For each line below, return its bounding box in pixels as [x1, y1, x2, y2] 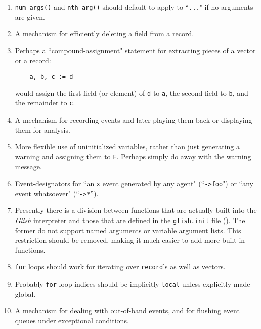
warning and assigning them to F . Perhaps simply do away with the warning [15, 151, 251, 161]
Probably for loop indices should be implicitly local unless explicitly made [15, 279, 250, 289]
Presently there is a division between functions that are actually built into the [15, 205, 257, 215]
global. [15, 288, 36, 299]
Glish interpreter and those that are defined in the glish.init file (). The [15, 214, 245, 225]
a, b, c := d [29, 73, 73, 81]
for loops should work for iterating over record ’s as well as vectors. [15, 261, 226, 272]
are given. [15, 11, 45, 22]
